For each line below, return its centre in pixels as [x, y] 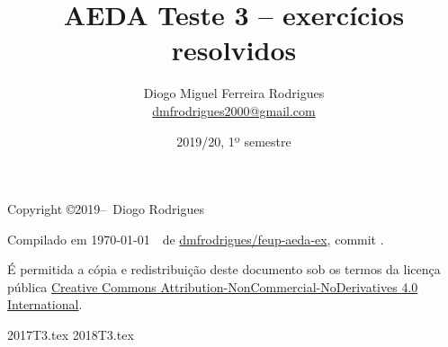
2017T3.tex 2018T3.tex [71, 335]
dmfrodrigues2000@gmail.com [234, 110]
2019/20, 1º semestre [234, 141]
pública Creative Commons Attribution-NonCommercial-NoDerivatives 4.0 [213, 286]
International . [45, 304]
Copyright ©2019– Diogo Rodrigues [106, 209]
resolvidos [234, 50]
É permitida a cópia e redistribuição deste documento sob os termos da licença [224, 269]
